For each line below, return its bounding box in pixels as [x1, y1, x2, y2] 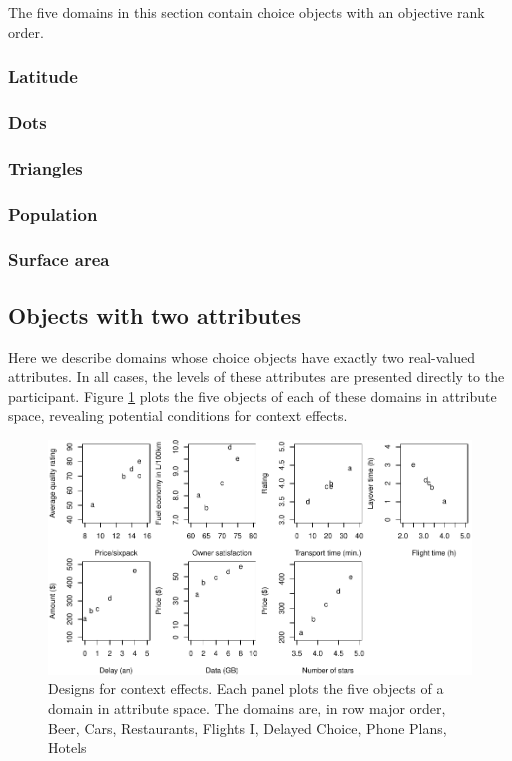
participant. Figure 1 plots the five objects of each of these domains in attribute [8, 385, 497, 406]
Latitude [8, 64, 78, 89]
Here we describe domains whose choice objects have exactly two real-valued [8, 346, 475, 367]
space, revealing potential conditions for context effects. [8, 405, 348, 426]
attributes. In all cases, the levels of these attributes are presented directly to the [8, 366, 505, 387]
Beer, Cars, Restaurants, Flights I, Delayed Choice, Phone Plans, [48, 717, 447, 738]
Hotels [48, 737, 87, 758]
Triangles [8, 155, 83, 180]
